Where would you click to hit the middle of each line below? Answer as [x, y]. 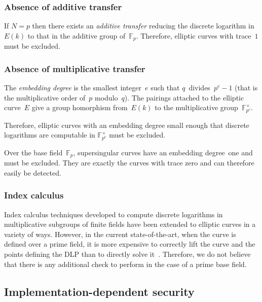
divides [199, 88]
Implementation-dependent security [99, 291]
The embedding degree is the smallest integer [73, 88]
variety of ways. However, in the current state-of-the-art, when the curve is [120, 234]
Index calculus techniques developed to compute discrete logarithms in [114, 214]
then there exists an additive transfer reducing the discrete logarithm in [143, 26]
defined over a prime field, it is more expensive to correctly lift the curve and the [130, 244]
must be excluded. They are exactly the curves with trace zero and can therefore [129, 163]
